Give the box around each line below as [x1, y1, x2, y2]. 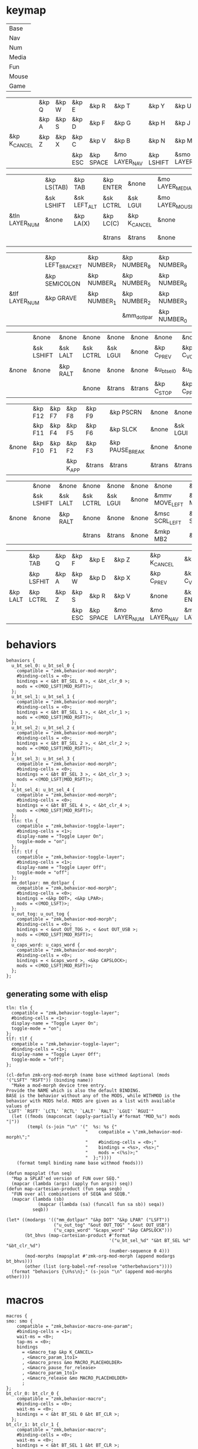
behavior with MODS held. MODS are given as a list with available [6, 1098, 176, 1104]
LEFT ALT [73, 200, 97, 210]
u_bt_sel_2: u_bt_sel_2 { [11, 725, 75, 731]
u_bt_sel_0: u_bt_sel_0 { [11, 663, 75, 669]
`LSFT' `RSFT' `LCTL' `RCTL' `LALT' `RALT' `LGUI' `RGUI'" [6, 1108, 154, 1114]
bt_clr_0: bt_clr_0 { [6, 1390, 60, 1396]
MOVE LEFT [154, 498, 184, 508]
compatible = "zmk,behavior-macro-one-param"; [16, 1323, 133, 1329]
